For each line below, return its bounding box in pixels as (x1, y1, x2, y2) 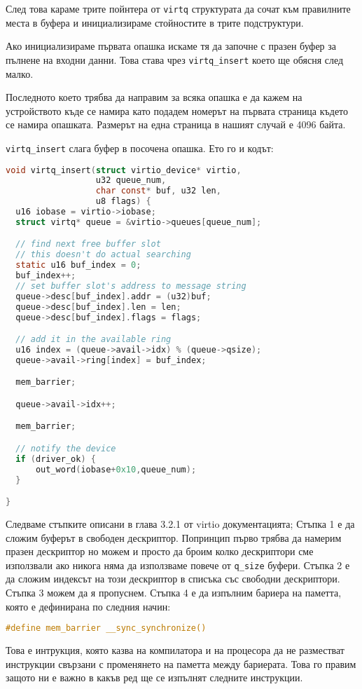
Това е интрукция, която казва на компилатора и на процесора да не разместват (6, 643, 344, 657)
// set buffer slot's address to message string (15, 280, 246, 291)
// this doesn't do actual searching (15, 250, 191, 260)
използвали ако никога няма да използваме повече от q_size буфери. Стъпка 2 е (6, 557, 350, 572)
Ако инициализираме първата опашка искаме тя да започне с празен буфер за (6, 39, 337, 53)
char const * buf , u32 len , (95, 186, 221, 196)
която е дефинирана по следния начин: (6, 599, 171, 613)
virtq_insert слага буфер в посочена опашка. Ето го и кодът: (6, 140, 274, 155)
